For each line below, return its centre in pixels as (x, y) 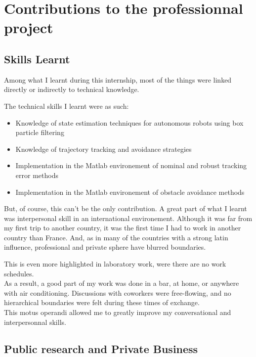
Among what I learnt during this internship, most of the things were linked (118, 79)
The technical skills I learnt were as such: (66, 106)
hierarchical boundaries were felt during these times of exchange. (102, 302)
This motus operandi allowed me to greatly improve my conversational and (118, 312)
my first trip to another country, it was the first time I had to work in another (123, 228)
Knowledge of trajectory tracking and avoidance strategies (104, 149)
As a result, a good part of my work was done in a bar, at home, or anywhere (122, 283)
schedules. (19, 273)
